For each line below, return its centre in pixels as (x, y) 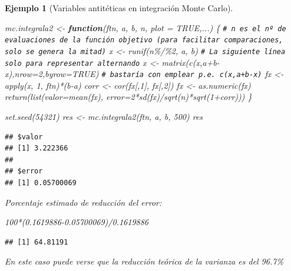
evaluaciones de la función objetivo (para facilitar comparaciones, (144, 40)
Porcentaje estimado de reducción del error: (83, 202)
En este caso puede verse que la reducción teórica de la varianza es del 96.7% (144, 261)
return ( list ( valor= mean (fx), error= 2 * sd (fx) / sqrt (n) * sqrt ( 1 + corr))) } (128, 97)
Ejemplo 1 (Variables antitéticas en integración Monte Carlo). (119, 8)
